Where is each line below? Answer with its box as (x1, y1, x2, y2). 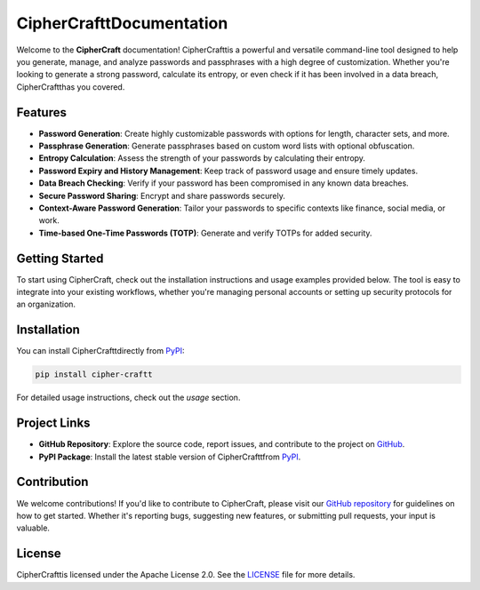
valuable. (16, 522, 51, 533)
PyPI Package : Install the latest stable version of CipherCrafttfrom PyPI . (38, 451, 301, 462)
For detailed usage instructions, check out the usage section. (16, 392, 241, 403)
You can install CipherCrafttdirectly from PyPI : (16, 346, 185, 356)
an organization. (16, 299, 76, 310)
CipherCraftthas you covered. (16, 81, 125, 92)
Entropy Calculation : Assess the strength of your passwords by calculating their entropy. (38, 153, 366, 163)
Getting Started (16, 251, 104, 266)
